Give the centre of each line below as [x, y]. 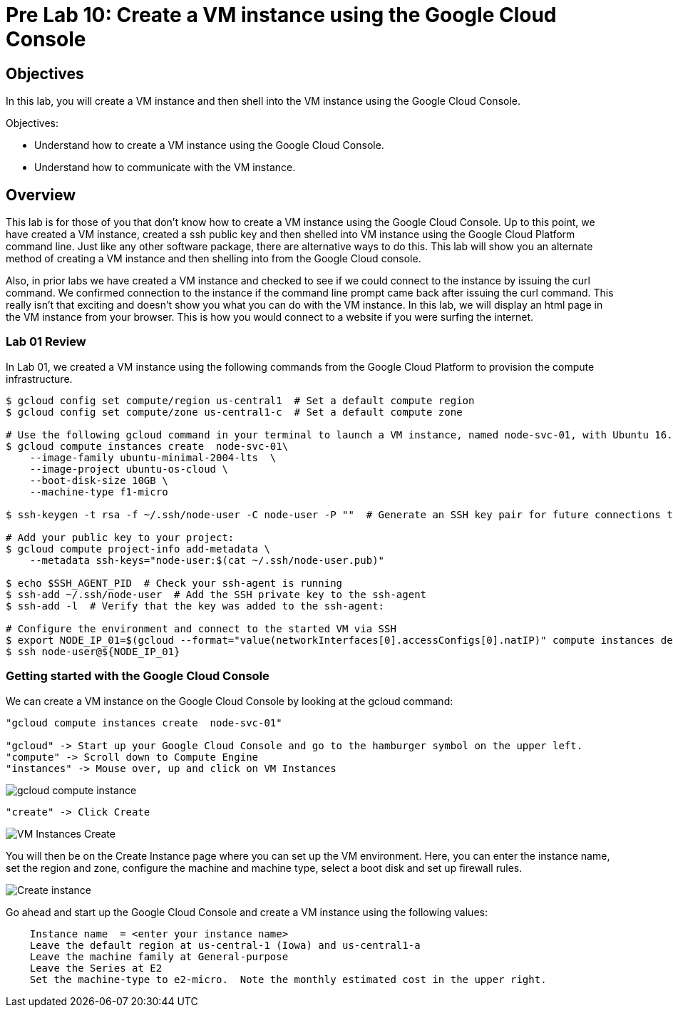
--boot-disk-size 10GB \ [99, 480]
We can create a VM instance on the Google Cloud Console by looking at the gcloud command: [230, 701]
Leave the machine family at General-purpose [159, 956]
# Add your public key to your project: [120, 537]
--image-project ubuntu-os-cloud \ [129, 469]
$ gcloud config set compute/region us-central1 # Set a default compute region [240, 400]
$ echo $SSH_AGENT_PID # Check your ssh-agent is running [174, 583]
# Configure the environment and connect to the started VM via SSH [201, 628]
